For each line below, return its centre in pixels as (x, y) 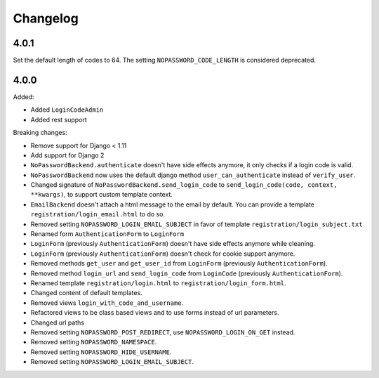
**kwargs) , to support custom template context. (102, 195)
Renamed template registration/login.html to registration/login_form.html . (158, 283)
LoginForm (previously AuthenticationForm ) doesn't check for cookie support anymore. (163, 254)
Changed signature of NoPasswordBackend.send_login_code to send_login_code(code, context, (184, 185)
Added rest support (59, 119)
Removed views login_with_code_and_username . (107, 303)
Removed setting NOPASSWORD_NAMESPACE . (94, 342)
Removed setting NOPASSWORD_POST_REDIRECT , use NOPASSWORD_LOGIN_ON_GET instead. (163, 332)
